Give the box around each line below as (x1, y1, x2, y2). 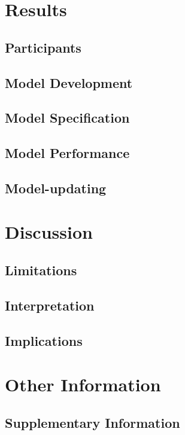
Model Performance (5, 144, 130, 162)
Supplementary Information (5, 413, 180, 431)
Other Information (5, 372, 161, 397)
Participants (5, 38, 81, 56)
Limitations (5, 261, 77, 279)
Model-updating (5, 178, 107, 197)
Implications (5, 331, 83, 349)
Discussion (5, 220, 93, 244)
